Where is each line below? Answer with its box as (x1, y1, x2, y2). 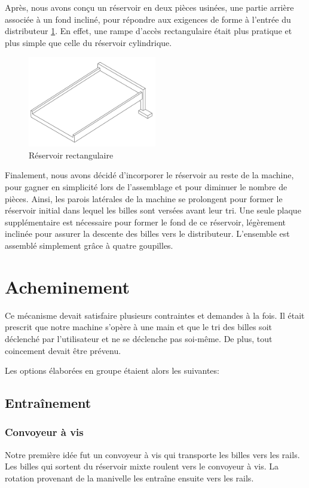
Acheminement (5, 274, 130, 298)
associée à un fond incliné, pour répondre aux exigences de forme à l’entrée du (5, 13, 291, 25)
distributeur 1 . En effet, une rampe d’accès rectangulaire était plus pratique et (5, 25, 292, 37)
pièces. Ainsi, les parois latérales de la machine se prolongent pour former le (5, 192, 283, 205)
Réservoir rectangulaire (29, 148, 114, 161)
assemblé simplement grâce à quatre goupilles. (5, 239, 173, 252)
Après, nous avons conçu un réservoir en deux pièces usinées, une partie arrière (5, 1, 294, 13)
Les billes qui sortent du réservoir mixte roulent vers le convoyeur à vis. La (5, 460, 279, 472)
